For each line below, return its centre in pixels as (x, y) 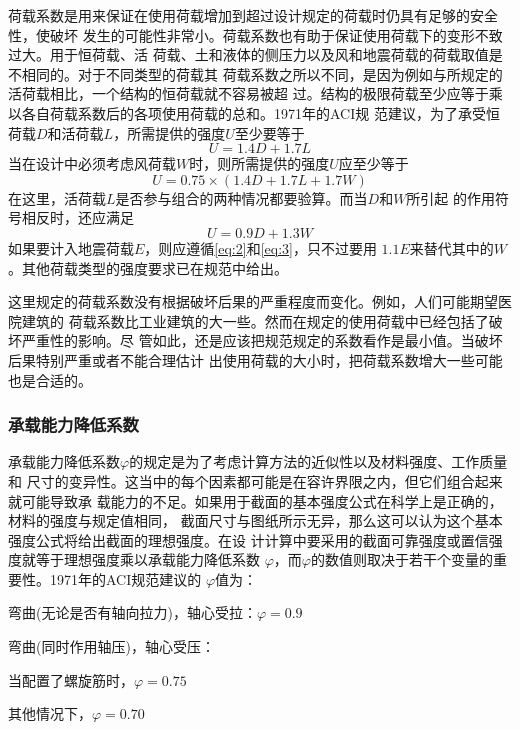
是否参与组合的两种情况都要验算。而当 (241, 197)
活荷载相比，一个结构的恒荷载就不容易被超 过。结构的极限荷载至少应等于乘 (255, 93)
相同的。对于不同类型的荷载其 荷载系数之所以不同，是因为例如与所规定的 (262, 73)
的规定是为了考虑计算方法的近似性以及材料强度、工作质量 (318, 461)
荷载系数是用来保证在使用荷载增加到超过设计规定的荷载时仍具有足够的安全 (253, 15)
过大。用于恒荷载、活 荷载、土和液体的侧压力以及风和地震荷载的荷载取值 (248, 54)
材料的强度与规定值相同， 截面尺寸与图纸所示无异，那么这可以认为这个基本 (255, 520)
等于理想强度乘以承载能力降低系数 (147, 559)
